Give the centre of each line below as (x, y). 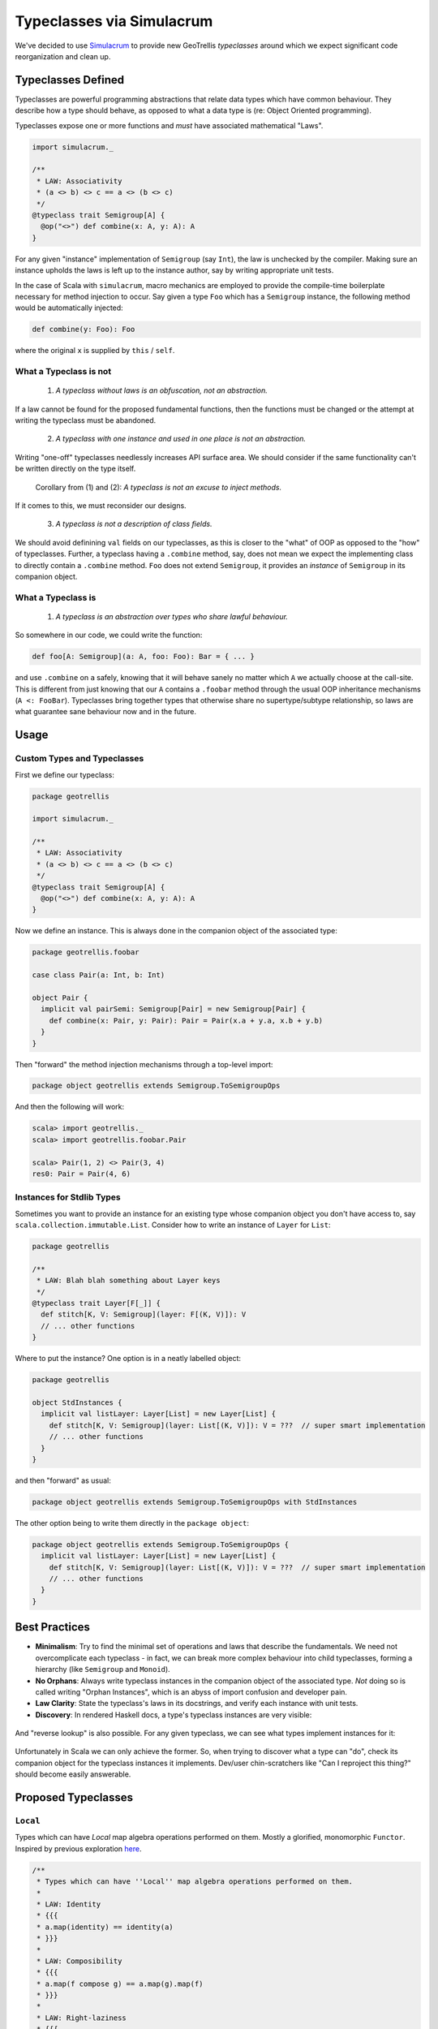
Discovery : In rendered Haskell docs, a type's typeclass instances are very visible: (174, 1715)
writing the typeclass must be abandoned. (86, 420)
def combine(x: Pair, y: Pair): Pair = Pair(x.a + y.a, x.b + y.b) (186, 1020)
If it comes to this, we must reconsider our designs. (101, 505)
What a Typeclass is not (63, 372)
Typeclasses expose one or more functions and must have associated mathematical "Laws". (169, 125)
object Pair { (60, 997)
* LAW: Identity (69, 1904)
